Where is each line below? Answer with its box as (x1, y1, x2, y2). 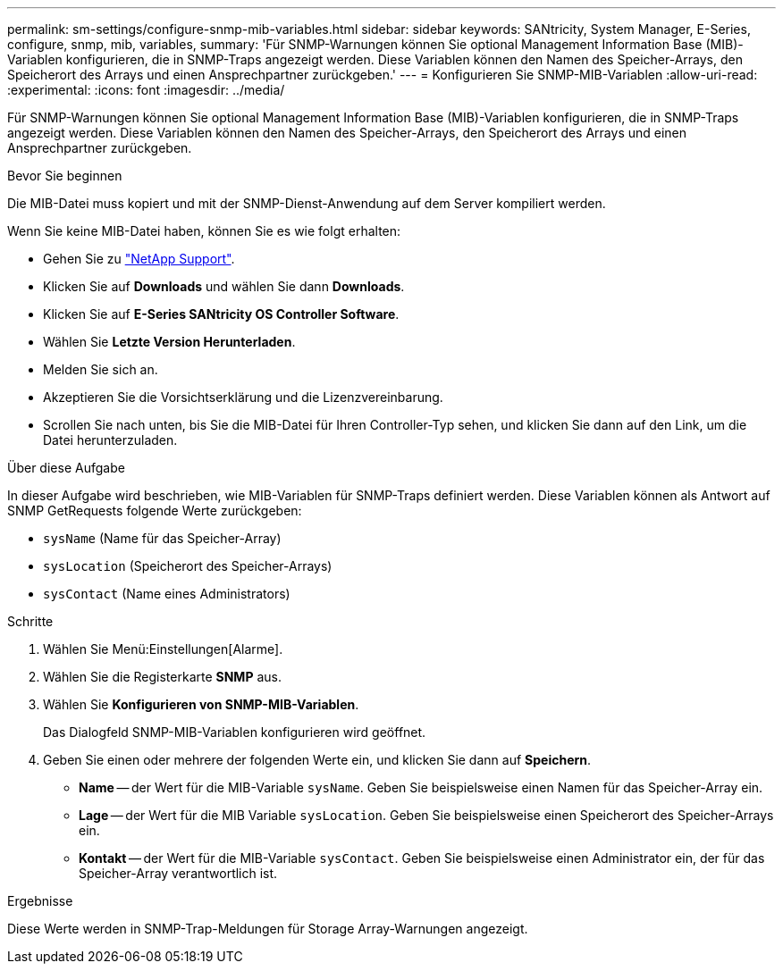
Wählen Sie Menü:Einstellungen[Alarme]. (43, 641, 283, 657)
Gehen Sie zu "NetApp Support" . (43, 251, 235, 266)
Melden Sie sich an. (43, 362, 158, 377)
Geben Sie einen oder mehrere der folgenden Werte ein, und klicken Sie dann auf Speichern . (43, 752, 592, 767)
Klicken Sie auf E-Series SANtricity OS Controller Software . (43, 306, 400, 322)
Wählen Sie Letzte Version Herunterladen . (43, 334, 296, 349)
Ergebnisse (7, 893, 73, 908)
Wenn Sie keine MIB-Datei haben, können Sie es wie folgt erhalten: (7, 223, 401, 239)
